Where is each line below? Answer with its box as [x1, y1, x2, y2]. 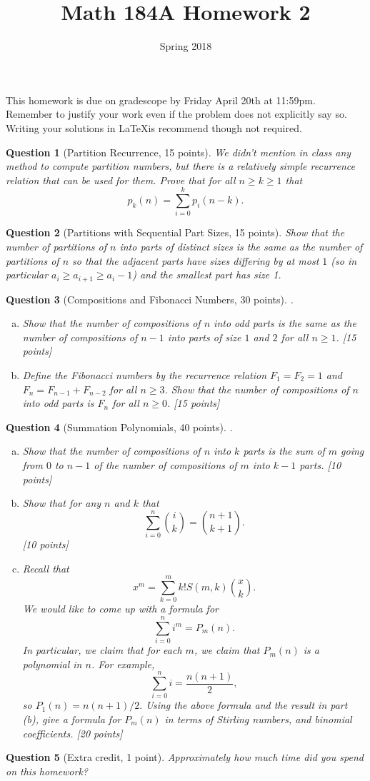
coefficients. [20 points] [22, 725, 123, 740]
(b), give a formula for [22, 712, 121, 727]
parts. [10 [299, 457, 341, 472]
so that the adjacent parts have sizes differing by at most [72, 253, 319, 268]
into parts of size [167, 329, 241, 344]
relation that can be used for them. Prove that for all [6, 172, 236, 187]
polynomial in [22, 656, 82, 671]
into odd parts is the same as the [214, 316, 356, 331]
